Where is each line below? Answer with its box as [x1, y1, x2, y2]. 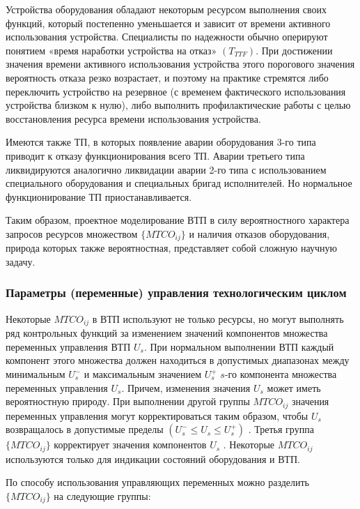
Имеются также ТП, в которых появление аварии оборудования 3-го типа [6, 135, 316, 149]
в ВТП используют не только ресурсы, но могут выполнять [92, 311, 344, 326]
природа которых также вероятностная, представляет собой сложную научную [6, 241, 337, 255]
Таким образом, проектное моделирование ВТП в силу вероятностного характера [6, 213, 350, 227]
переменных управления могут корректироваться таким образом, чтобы [6, 408, 308, 423]
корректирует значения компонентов [54, 437, 207, 452]
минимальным [6, 367, 65, 381]
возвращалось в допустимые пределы [6, 422, 164, 436]
